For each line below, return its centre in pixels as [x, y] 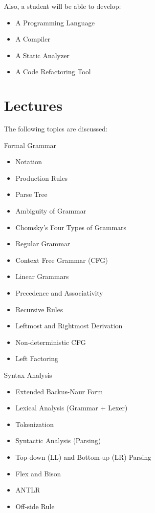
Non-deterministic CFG [51, 342]
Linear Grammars [42, 276]
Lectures [33, 105]
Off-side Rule [35, 506]
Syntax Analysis [28, 375]
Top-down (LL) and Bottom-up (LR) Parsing [83, 457]
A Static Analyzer [42, 55]
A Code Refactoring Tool [53, 72]
